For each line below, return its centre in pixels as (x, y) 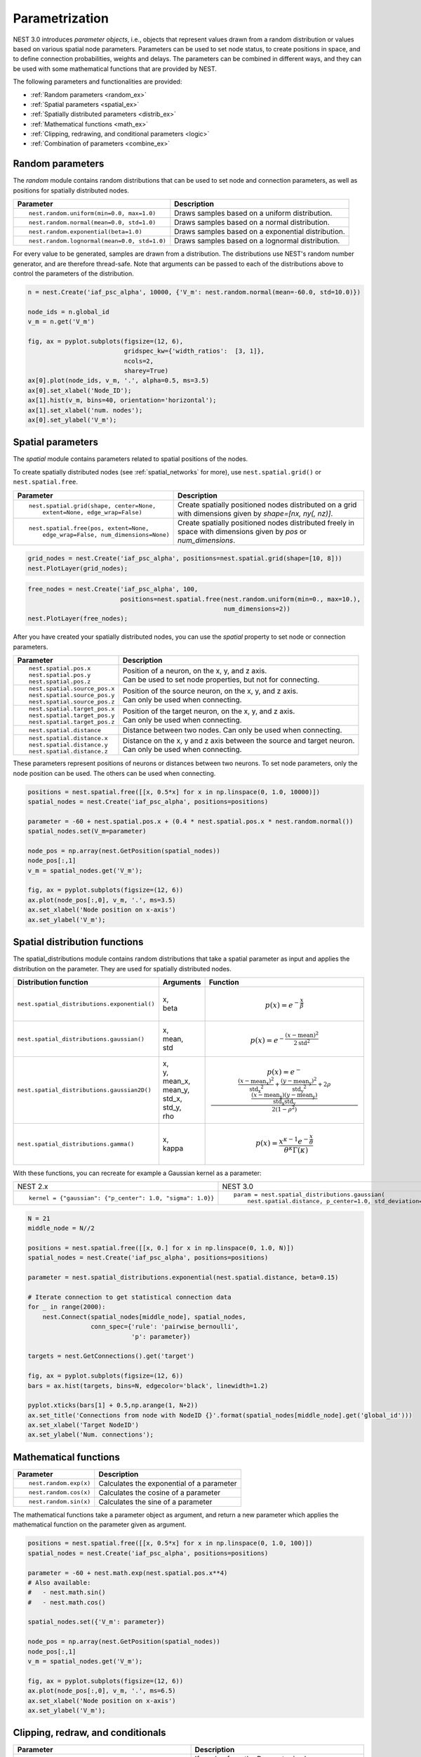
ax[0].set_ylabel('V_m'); (72, 420)
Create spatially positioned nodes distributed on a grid (267, 505)
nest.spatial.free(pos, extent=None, (89, 528)
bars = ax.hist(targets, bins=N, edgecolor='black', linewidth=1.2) (148, 1386)
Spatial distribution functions (78, 942)
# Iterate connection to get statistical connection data (129, 1297)
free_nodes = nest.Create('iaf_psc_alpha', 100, (113, 589)
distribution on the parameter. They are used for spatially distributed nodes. (122, 968)
